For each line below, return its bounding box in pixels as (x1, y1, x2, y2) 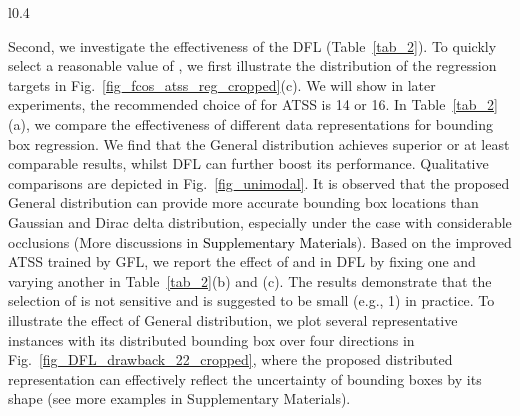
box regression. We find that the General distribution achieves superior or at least (8, 133, 510, 154)
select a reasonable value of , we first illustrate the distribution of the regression (8, 55, 497, 76)
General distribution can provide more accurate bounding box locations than (8, 192, 479, 213)
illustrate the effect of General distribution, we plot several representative (8, 309, 458, 330)
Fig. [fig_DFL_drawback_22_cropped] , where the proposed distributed (8, 349, 453, 370)
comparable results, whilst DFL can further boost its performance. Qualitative (8, 153, 489, 174)
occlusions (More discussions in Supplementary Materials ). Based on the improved (8, 231, 512, 252)
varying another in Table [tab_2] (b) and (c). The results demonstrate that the (8, 270, 492, 291)
